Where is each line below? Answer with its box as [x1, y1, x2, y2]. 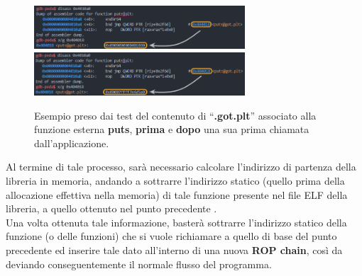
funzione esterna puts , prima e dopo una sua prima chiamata [34, 122, 309, 137]
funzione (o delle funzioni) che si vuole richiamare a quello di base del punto [6, 229, 337, 243]
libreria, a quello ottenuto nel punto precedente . [6, 201, 217, 216]
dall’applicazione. [34, 135, 109, 150]
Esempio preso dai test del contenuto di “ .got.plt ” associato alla [34, 108, 317, 122]
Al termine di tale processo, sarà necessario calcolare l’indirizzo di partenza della [6, 159, 356, 174]
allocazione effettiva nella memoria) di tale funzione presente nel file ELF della [6, 187, 348, 202]
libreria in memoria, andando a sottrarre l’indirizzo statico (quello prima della [6, 173, 345, 188]
